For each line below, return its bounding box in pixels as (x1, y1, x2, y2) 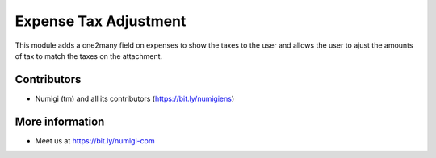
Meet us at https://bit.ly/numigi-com (35, 135, 155, 145)
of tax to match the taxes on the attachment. (15, 51, 163, 60)
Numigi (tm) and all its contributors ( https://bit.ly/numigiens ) (35, 94, 235, 103)
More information (15, 114, 105, 128)
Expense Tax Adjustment (15, 12, 187, 30)
